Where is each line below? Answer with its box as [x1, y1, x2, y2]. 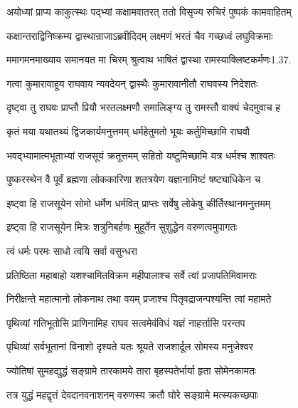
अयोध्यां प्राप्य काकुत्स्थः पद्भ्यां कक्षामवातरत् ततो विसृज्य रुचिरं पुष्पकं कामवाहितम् [6, 4, 292, 19]
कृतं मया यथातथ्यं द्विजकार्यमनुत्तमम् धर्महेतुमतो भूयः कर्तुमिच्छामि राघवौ [6, 123, 250, 138]
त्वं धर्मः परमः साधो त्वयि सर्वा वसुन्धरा [6, 243, 137, 258]
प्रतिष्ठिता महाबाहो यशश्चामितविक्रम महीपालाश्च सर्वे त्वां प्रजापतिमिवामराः [6, 267, 257, 282]
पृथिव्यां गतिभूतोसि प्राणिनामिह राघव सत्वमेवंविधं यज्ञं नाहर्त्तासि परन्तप [6, 315, 245, 330]
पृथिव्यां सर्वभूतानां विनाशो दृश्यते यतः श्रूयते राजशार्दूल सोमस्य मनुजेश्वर [6, 339, 253, 354]
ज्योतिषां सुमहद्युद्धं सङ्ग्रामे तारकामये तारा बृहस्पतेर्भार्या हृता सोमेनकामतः [6, 362, 257, 377]
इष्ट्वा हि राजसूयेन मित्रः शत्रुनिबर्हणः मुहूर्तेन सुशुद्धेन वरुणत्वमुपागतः [6, 219, 238, 234]
